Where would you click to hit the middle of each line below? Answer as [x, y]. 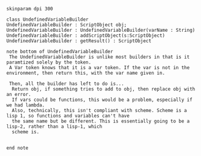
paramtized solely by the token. [49, 62]
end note [17, 148]
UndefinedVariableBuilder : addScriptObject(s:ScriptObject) [86, 35]
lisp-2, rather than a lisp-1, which [54, 127]
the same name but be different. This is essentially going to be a [101, 121]
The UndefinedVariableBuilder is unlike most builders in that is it [99, 57]
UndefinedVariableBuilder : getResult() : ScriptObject [79, 41]
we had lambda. [26, 105]
